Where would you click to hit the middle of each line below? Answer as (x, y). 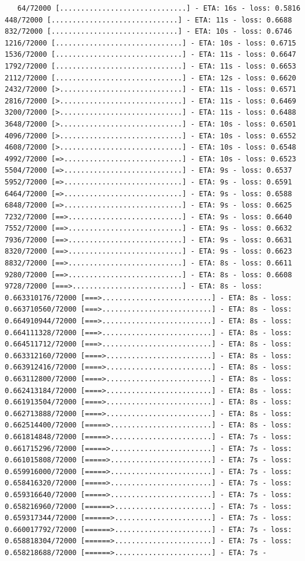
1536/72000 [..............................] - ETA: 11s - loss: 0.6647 (150, 55)
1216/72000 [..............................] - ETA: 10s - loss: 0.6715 (150, 43)
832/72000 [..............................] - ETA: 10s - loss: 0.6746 (148, 32)
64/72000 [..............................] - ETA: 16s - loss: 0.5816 (159, 8)
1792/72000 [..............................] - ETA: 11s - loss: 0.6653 (150, 66)
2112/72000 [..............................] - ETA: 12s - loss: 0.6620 (150, 78)
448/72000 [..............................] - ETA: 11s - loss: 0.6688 (148, 20)
